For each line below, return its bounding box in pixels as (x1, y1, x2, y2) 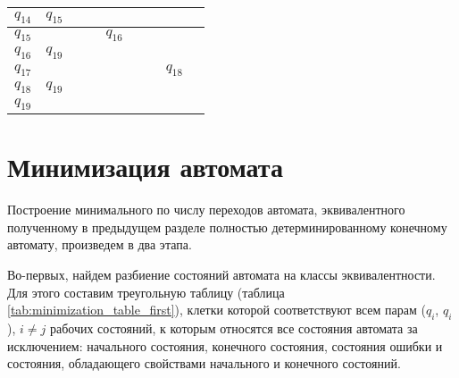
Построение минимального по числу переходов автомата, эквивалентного (7, 200, 405, 219)
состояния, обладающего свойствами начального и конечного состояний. (7, 354, 401, 373)
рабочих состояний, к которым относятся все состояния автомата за (49, 319, 418, 338)
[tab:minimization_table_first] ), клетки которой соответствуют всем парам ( (7, 300, 426, 319)
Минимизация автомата (7, 148, 283, 185)
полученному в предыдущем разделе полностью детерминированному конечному (7, 217, 447, 236)
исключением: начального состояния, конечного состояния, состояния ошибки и (7, 336, 443, 355)
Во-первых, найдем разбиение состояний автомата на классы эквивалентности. (7, 265, 436, 284)
